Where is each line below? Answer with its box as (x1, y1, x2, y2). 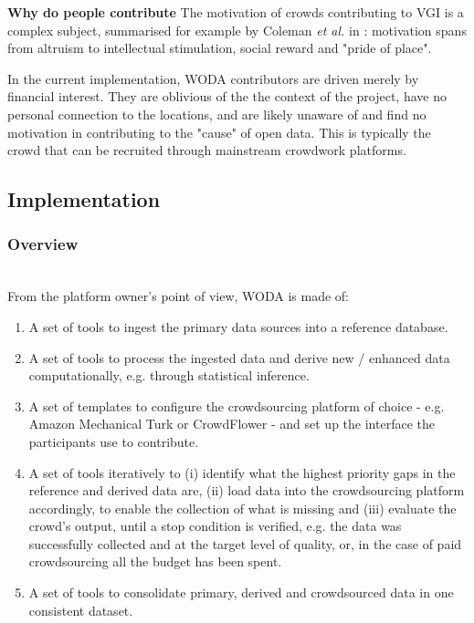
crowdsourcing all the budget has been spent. (28, 552, 282, 571)
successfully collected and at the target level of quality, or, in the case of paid (28, 534, 462, 553)
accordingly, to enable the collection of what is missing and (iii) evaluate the (28, 498, 457, 517)
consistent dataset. (28, 600, 133, 619)
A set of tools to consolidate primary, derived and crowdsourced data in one (28, 583, 454, 602)
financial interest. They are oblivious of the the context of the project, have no (7, 87, 447, 106)
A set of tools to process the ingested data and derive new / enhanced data (28, 348, 450, 367)
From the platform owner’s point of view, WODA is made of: (7, 286, 349, 306)
